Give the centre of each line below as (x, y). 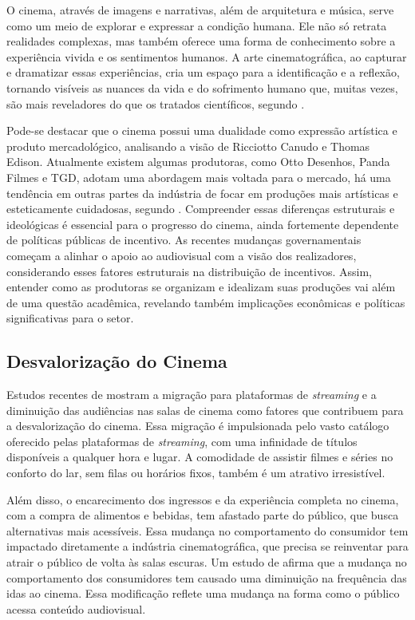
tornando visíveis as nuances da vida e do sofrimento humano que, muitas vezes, (202, 87)
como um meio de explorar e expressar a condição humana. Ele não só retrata (197, 25)
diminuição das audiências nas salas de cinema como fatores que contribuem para (205, 410)
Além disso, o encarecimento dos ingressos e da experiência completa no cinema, (203, 499)
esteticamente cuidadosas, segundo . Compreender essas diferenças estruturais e (201, 209)
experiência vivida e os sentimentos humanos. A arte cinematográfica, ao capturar (207, 56)
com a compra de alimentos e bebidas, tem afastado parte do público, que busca (203, 515)
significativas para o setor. (70, 318)
